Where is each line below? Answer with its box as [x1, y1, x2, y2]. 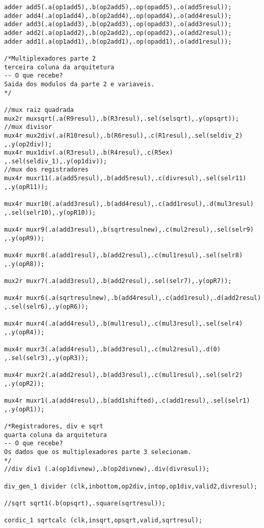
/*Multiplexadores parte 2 [4, 54, 96, 62]
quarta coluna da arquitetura [4, 431, 107, 439]
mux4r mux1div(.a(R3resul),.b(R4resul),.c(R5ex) [4, 149, 173, 157]
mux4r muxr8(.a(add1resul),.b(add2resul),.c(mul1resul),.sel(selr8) [4, 252, 243, 259]
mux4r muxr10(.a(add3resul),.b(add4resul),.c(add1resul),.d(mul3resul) [4, 200, 254, 208]
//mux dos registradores [4, 166, 89, 174]
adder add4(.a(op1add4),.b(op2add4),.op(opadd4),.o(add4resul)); [4, 12, 232, 20]
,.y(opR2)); [4, 380, 45, 387]
